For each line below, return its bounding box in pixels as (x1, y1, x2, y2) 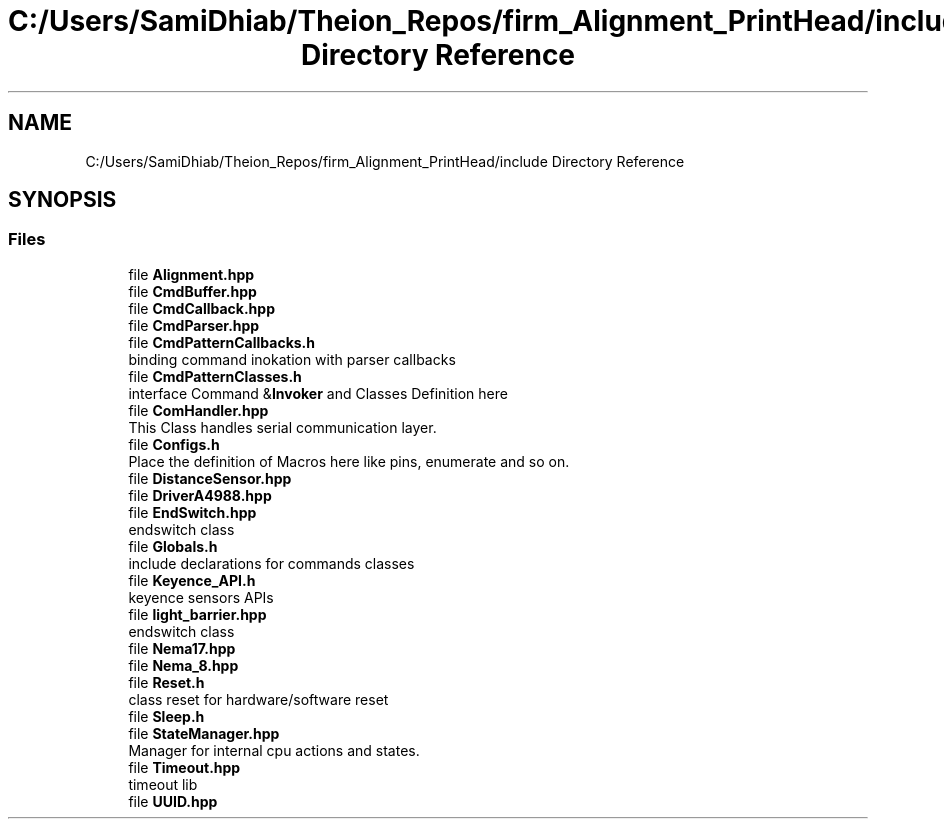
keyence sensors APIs (128, 588, 274, 606)
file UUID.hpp (128, 792, 218, 810)
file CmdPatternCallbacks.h (128, 333, 316, 351)
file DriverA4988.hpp (128, 486, 272, 504)
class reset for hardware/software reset (128, 690, 389, 708)
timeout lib (128, 775, 198, 793)
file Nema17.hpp (128, 639, 236, 657)
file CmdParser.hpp (128, 316, 260, 334)
